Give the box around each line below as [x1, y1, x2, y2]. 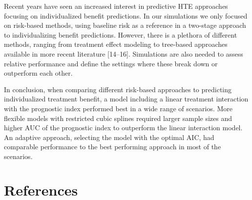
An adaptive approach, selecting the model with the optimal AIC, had [4, 132, 214, 142]
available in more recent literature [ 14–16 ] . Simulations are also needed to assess [4, 48, 243, 59]
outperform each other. [4, 68, 73, 78]
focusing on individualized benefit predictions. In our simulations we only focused [4, 10, 248, 20]
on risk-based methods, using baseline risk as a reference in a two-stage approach [4, 20, 246, 30]
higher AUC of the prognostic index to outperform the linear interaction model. [4, 122, 243, 133]
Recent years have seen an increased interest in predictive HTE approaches [4, 1, 228, 11]
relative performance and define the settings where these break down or [4, 58, 218, 68]
